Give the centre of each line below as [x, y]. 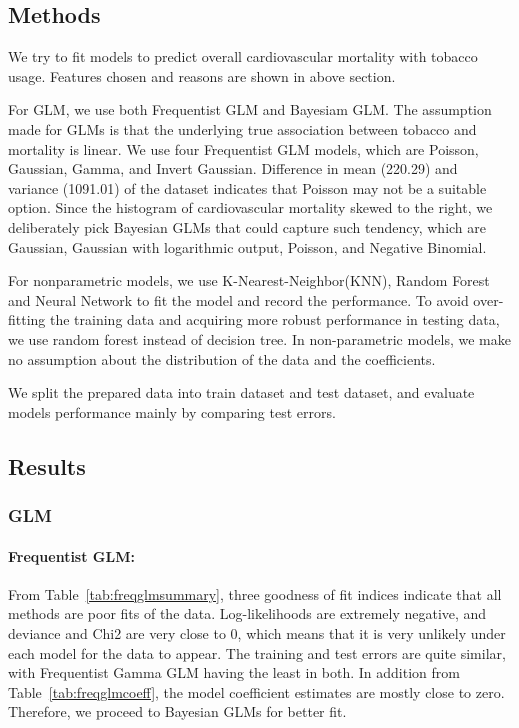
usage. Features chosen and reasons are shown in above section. [202, 75]
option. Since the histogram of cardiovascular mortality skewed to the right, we [250, 207]
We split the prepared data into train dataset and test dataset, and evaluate [241, 392]
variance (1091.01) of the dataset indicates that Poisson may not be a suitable [247, 187]
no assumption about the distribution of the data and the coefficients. [222, 358]
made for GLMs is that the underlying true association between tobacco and [242, 128]
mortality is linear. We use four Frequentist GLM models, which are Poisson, [243, 148]
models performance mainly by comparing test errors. [172, 411]
